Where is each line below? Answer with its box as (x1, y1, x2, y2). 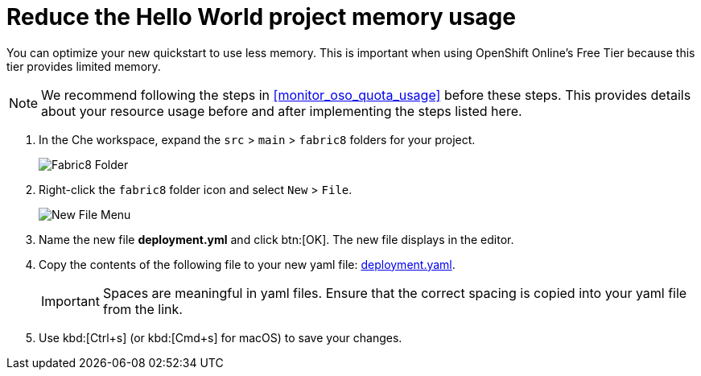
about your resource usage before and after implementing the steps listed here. (41, 102, 522, 119)
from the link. (102, 300, 183, 317)
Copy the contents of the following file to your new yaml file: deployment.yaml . (39, 257, 456, 271)
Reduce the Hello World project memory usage (6, 3, 516, 31)
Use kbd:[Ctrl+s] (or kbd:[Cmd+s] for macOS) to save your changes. (39, 330, 402, 345)
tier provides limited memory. (6, 59, 161, 73)
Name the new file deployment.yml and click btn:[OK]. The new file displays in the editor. (39, 232, 514, 246)
